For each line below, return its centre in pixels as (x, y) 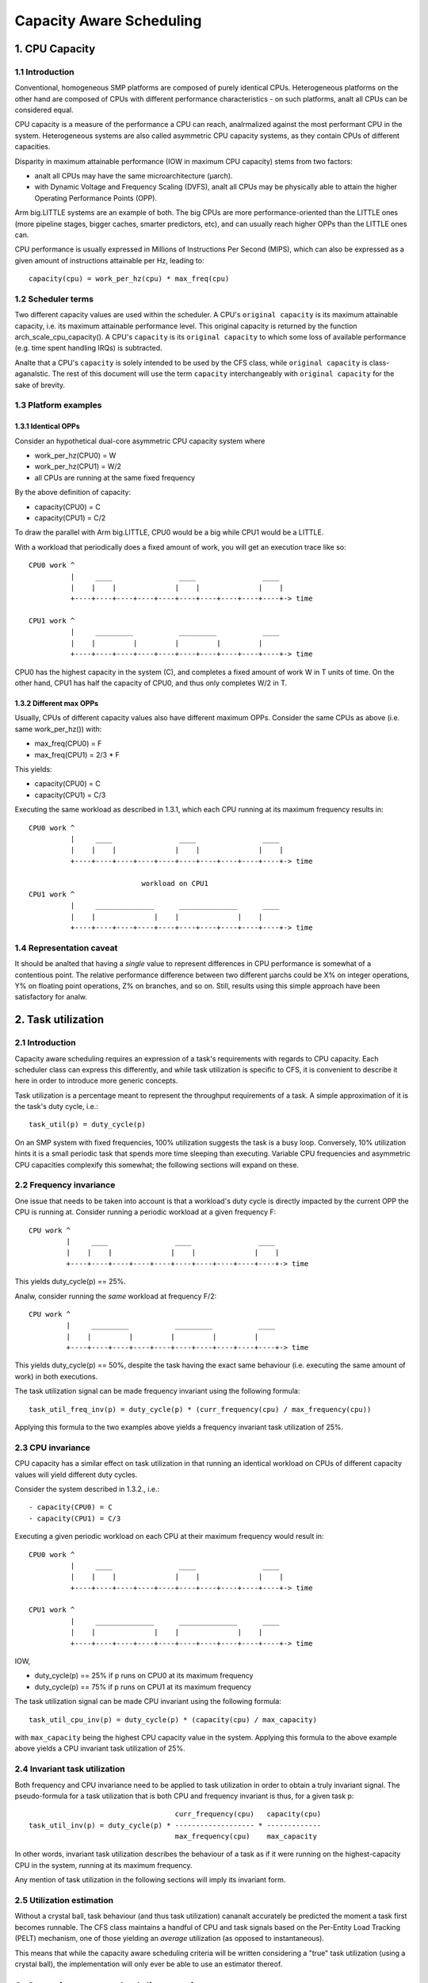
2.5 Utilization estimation (64, 1901)
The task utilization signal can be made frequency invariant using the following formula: (157, 1391)
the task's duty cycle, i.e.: (57, 1107)
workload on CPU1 (175, 883)
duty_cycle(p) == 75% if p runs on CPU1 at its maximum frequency (143, 1686)
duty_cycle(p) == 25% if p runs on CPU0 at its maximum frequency (144, 1676)
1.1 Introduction (44, 71)
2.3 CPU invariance (53, 1448)
